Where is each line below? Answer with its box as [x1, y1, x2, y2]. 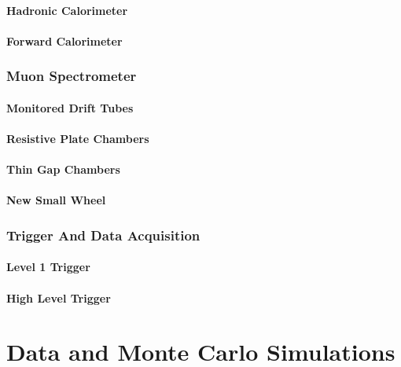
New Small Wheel [6, 192, 106, 208]
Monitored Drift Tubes [6, 99, 134, 116]
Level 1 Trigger [6, 259, 90, 275]
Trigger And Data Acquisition [6, 225, 200, 244]
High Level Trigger [6, 289, 111, 306]
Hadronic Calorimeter [6, 2, 128, 18]
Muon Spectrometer [6, 66, 137, 86]
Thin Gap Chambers [6, 161, 120, 178]
